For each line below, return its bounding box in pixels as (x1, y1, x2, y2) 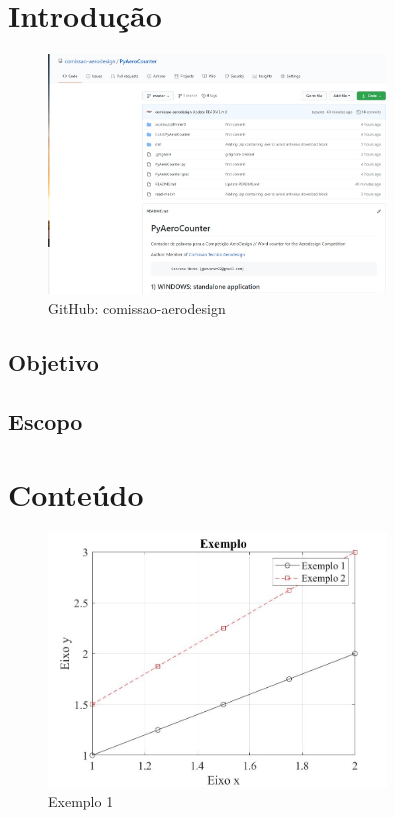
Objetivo (8, 346, 99, 377)
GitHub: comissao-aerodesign (48, 297, 226, 318)
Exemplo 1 (48, 790, 114, 811)
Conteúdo (8, 474, 144, 515)
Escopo (8, 405, 83, 436)
